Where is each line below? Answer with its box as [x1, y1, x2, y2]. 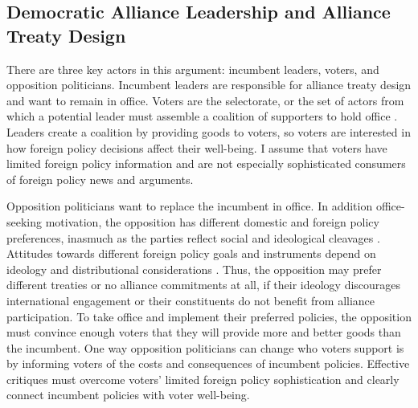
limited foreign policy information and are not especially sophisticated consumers [6, 155, 406, 172]
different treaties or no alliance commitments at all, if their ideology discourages [6, 276, 401, 293]
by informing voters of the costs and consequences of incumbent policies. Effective [6, 355, 410, 372]
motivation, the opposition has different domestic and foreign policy [45, 213, 379, 230]
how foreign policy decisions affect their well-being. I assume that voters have [6, 139, 387, 156]
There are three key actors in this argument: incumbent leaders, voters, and [6, 60, 379, 77]
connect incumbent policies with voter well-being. [6, 386, 250, 403]
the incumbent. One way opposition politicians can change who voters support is [6, 339, 404, 356]
